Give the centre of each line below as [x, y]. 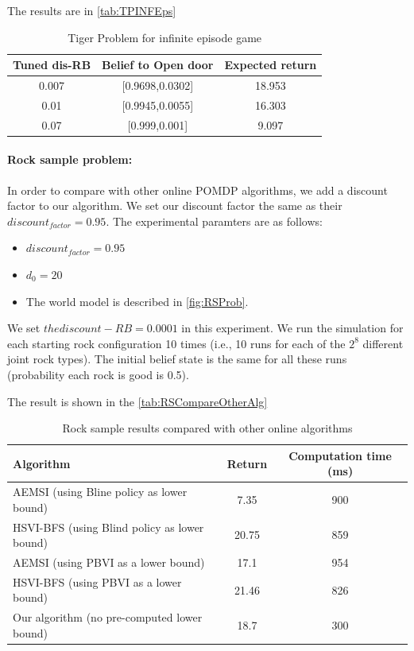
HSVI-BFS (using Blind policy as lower [108, 527]
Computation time [340, 455]
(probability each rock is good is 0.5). [98, 374]
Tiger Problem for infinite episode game [165, 37]
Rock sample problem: [70, 159]
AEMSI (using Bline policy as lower [100, 492]
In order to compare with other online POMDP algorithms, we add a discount [197, 190]
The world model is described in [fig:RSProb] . [137, 301]
